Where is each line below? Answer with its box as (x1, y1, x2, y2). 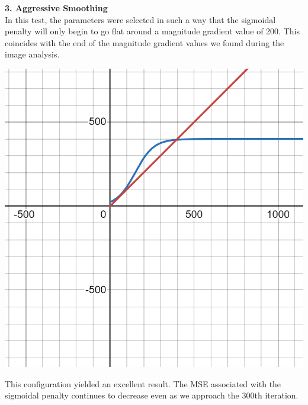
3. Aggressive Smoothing (5, 2, 108, 14)
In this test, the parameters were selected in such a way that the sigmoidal (5, 13, 276, 25)
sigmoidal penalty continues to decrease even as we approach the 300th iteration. (5, 389, 299, 401)
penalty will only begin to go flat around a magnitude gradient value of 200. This (5, 25, 300, 37)
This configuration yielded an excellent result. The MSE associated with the (5, 377, 281, 390)
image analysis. (5, 48, 60, 60)
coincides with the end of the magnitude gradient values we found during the (5, 36, 284, 49)
